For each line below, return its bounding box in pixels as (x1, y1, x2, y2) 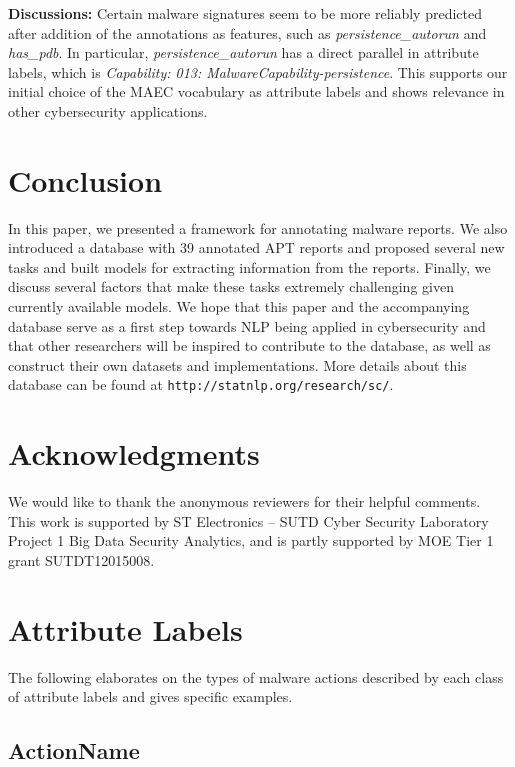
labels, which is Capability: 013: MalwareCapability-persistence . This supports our (8, 61, 508, 82)
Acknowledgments (8, 433, 260, 474)
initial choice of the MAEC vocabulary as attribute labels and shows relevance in (8, 81, 505, 102)
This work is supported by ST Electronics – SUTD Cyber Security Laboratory (8, 510, 489, 531)
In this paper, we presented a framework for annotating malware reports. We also (8, 217, 508, 238)
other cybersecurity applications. (8, 100, 208, 121)
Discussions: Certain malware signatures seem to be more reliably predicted (8, 3, 482, 23)
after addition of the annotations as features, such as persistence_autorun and (8, 22, 487, 43)
